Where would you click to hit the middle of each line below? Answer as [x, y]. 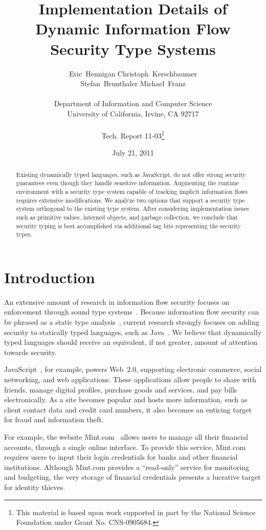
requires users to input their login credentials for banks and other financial [121, 457]
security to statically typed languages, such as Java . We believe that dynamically [133, 332]
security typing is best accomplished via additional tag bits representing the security [128, 225]
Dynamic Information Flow [133, 28]
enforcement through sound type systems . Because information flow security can [132, 312]
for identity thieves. [35, 487]
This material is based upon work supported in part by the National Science [136, 512]
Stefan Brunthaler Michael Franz [133, 83]
